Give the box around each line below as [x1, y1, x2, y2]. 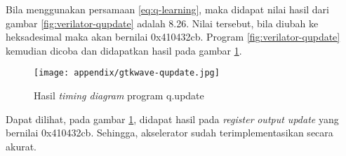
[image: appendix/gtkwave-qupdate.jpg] [34, 68, 220, 78]
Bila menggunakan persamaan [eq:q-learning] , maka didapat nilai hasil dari [6, 2, 329, 16]
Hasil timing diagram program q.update [34, 88, 204, 103]
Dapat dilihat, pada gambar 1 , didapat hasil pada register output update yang [6, 111, 339, 126]
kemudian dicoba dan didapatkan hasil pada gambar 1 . [6, 43, 242, 57]
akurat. [6, 139, 37, 153]
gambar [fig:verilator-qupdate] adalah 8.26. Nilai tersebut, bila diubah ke [6, 15, 319, 30]
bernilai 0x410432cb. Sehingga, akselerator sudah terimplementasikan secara [6, 125, 333, 140]
